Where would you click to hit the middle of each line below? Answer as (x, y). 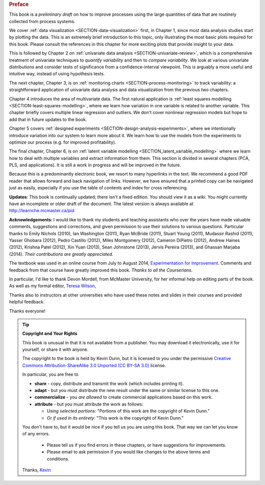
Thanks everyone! (27, 311)
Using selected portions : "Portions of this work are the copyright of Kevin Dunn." (128, 411)
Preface (19, 4)
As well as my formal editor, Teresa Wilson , (53, 286)
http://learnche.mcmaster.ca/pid (42, 211)
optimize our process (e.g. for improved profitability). (63, 142)
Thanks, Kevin (37, 470)
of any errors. (36, 434)
